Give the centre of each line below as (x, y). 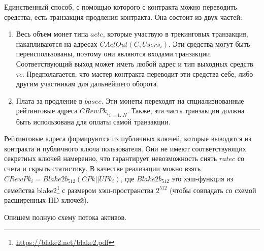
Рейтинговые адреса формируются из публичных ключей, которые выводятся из (128, 138)
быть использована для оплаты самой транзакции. (93, 121)
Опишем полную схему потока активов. (65, 217)
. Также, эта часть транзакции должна (186, 111)
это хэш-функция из (203, 178)
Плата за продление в (49, 100)
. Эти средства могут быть (209, 43)
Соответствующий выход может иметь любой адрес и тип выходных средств (135, 63)
